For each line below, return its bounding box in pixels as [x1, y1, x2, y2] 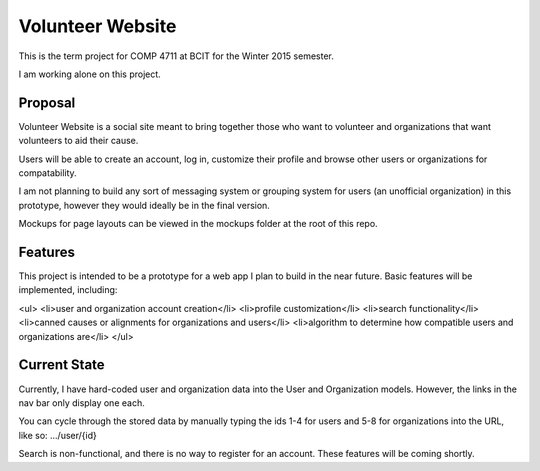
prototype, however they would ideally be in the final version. [18, 199, 270, 211]
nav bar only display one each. [18, 396, 145, 409]
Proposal [18, 94, 76, 111]
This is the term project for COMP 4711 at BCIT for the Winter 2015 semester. [18, 50, 335, 62]
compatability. [18, 167, 77, 179]
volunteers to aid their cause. [18, 135, 139, 147]
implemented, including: [18, 284, 118, 296]
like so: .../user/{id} [18, 429, 97, 441]
